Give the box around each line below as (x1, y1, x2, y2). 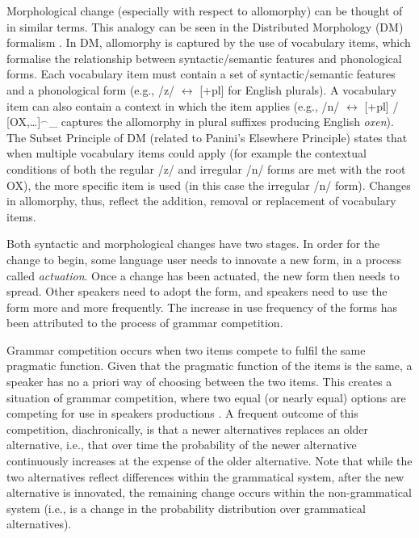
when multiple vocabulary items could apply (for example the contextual (6, 145, 367, 162)
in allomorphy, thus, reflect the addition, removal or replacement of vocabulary (6, 192, 396, 209)
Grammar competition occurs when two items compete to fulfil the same (6, 341, 366, 358)
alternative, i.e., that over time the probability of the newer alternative (6, 436, 357, 453)
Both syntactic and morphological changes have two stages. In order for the (6, 235, 380, 252)
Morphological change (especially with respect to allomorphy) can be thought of (6, 2, 403, 19)
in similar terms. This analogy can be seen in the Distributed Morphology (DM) (6, 18, 404, 35)
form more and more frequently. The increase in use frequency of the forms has (6, 298, 397, 315)
